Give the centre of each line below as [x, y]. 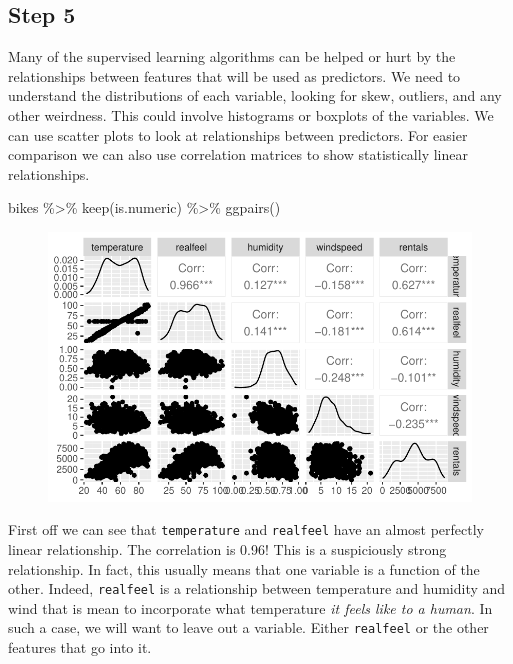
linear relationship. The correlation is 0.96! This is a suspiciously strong [227, 549]
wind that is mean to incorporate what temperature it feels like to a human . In [250, 607]
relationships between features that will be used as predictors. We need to [234, 75]
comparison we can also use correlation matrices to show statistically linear [238, 154]
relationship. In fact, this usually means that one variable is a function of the [244, 568]
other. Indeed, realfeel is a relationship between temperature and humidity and [257, 588]
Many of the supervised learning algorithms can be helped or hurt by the [232, 56]
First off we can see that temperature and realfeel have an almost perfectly [246, 529]
